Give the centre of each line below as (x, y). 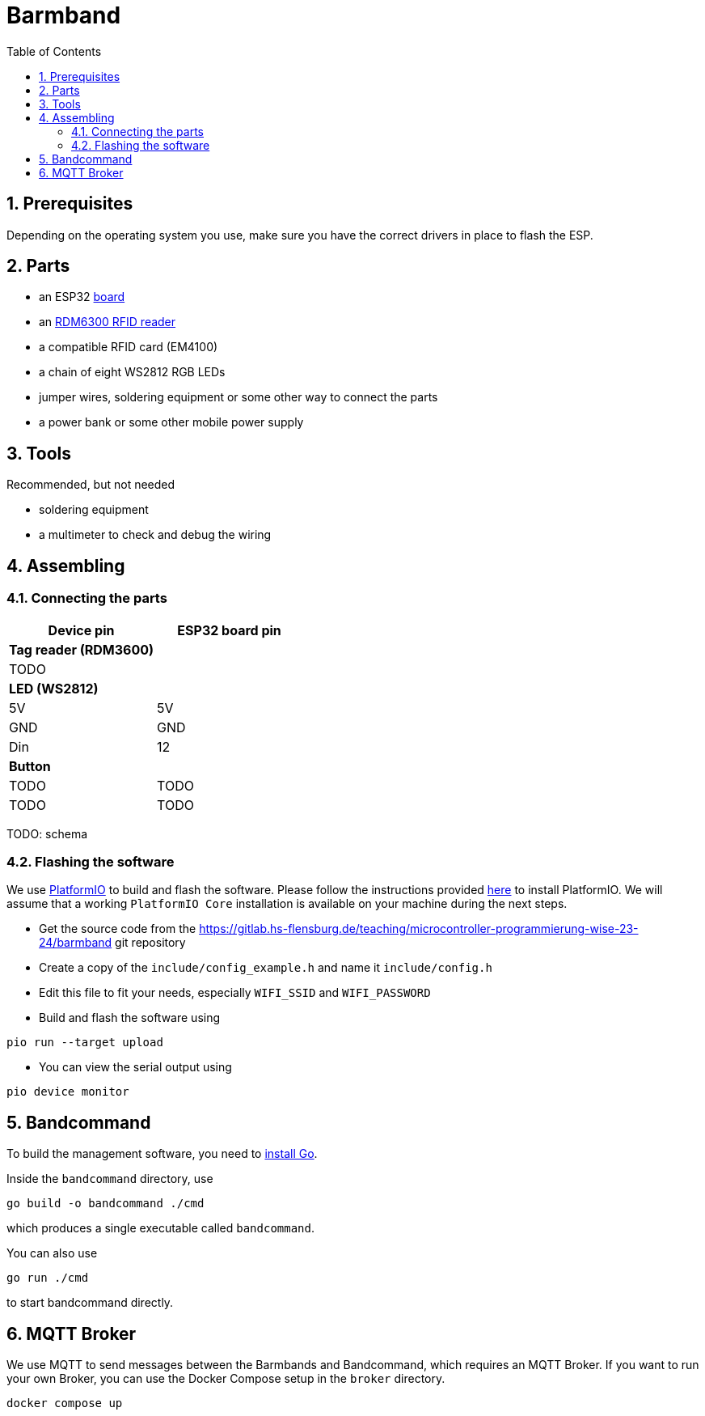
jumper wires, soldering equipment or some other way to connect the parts (239, 397)
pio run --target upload (85, 1043)
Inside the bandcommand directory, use (110, 1179)
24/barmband (76, 943)
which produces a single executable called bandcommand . (161, 1228)
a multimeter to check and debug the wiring (155, 535)
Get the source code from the (118, 929)
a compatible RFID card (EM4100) (129, 347)
